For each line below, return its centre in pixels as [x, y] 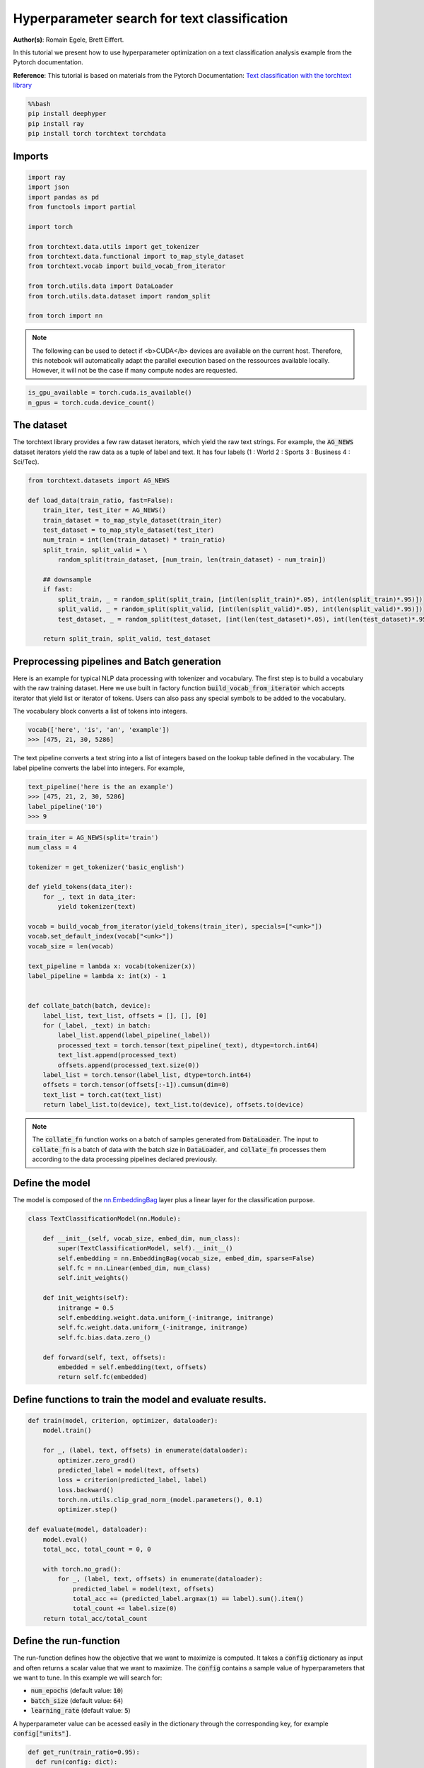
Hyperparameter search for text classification [151, 18]
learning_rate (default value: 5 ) [81, 1711]
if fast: [58, 589]
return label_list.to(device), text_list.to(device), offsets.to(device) [173, 1105]
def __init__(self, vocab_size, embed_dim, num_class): [142, 1238]
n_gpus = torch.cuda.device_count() [92, 402]
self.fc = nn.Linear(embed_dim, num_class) [134, 1268]
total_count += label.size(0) [125, 1609]
